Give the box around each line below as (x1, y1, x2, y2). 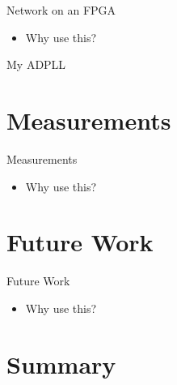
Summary (6, 347, 116, 380)
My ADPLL (6, 56, 66, 73)
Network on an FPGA (6, 2, 116, 18)
